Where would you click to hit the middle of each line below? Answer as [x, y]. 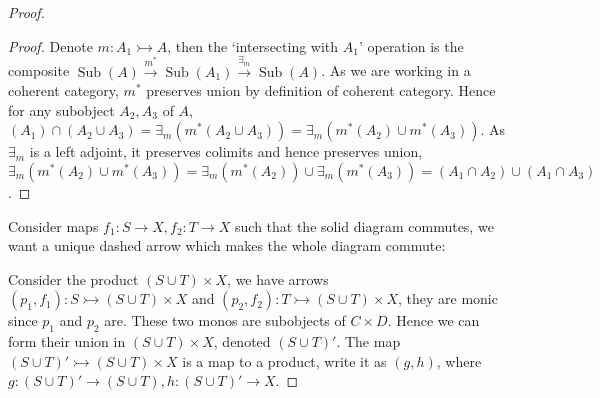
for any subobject [61, 109]
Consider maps [53, 225]
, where [459, 360]
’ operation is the [411, 45]
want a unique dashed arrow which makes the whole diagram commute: [227, 245]
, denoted [242, 341]
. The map [368, 341]
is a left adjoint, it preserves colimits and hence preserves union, [226, 151]
